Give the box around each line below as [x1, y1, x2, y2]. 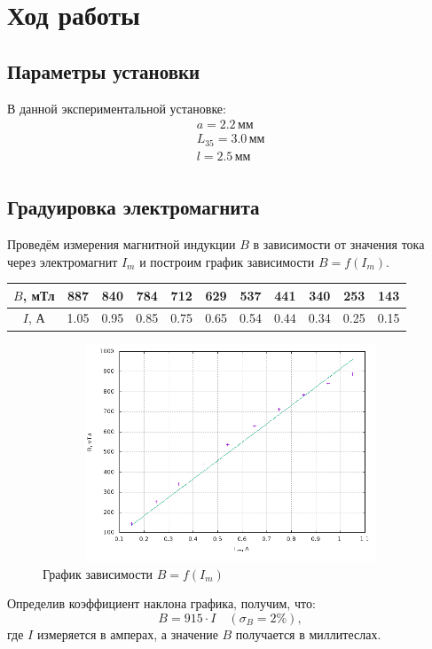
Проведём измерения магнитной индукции [7, 234, 236, 253]
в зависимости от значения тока [253, 234, 425, 253]
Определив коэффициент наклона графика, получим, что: [7, 594, 316, 613]
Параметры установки [7, 57, 200, 84]
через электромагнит [7, 252, 118, 270]
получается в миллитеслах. [235, 625, 381, 644]
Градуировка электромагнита [7, 193, 260, 221]
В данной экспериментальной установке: [7, 98, 226, 117]
